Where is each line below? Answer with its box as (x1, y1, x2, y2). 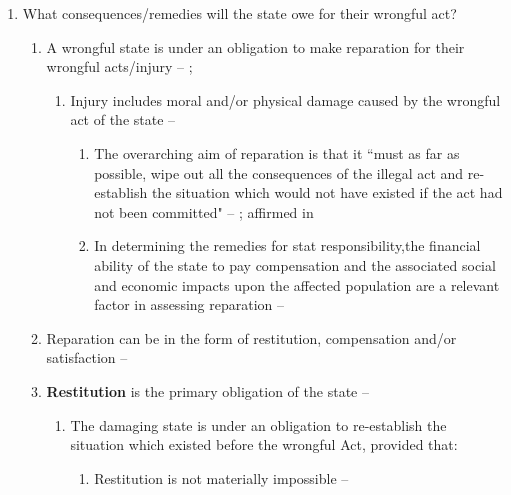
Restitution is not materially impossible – (94, 467, 349, 488)
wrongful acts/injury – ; (46, 56, 193, 77)
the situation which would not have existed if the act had (151, 182, 503, 203)
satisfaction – (46, 347, 128, 368)
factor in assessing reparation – (94, 294, 284, 315)
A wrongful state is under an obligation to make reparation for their (46, 36, 465, 57)
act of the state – (70, 109, 176, 130)
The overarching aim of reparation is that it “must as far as (94, 142, 460, 163)
